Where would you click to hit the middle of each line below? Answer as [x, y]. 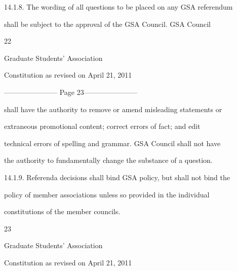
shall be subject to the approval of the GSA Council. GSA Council [107, 24]
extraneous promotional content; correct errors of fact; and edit [102, 126]
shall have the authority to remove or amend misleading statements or [113, 109]
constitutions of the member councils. [62, 211]
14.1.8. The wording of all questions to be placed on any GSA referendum [118, 7]
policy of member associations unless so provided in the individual [107, 194]
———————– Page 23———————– [71, 92]
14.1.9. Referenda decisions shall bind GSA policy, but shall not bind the [117, 177]
